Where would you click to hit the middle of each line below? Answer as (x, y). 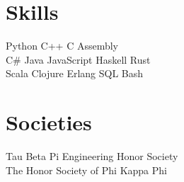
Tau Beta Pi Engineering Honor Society (92, 156)
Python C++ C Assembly (62, 46)
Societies (49, 122)
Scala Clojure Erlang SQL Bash (75, 73)
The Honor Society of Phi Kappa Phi (86, 170)
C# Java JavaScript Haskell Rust (78, 59)
